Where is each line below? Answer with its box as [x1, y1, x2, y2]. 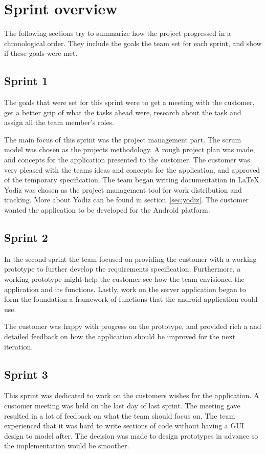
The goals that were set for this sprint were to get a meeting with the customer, [4, 97, 255, 108]
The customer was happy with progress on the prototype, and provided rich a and [4, 321, 261, 332]
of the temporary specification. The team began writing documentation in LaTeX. [4, 174, 261, 185]
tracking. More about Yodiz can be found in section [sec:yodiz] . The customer [4, 194, 249, 205]
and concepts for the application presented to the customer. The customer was [4, 154, 250, 165]
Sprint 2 [4, 230, 48, 245]
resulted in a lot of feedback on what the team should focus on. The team [4, 410, 235, 421]
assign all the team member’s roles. [4, 117, 115, 128]
